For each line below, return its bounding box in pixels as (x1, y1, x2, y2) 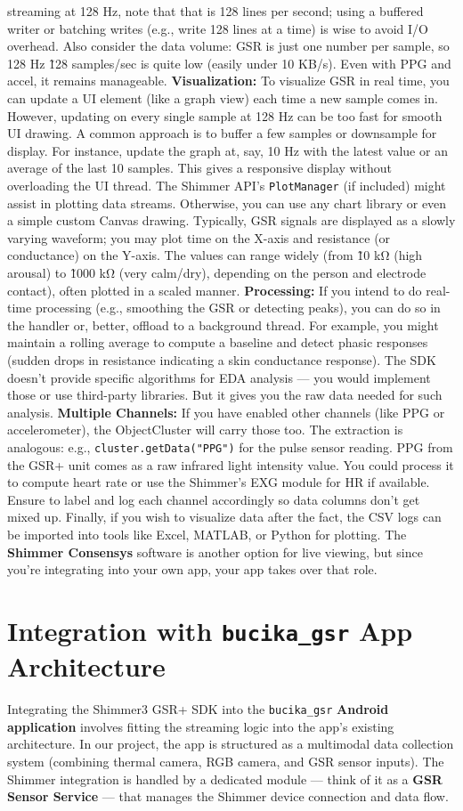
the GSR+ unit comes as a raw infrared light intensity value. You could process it (7, 455, 454, 474)
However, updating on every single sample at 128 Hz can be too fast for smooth (7, 106, 443, 125)
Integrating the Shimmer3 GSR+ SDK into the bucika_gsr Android (7, 700, 389, 718)
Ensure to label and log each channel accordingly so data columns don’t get (7, 490, 420, 508)
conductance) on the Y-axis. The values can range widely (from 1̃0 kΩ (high (7, 246, 423, 264)
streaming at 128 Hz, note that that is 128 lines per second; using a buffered (7, 2, 424, 20)
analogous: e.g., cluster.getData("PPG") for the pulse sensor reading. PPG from (7, 437, 453, 456)
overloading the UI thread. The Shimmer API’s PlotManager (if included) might (7, 175, 446, 194)
